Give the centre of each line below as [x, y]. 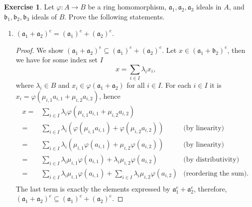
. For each [176, 85]
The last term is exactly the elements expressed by [93, 188]
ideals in [209, 6]
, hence [110, 96]
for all [136, 85]
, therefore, [210, 188]
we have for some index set [57, 60]
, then [236, 50]
